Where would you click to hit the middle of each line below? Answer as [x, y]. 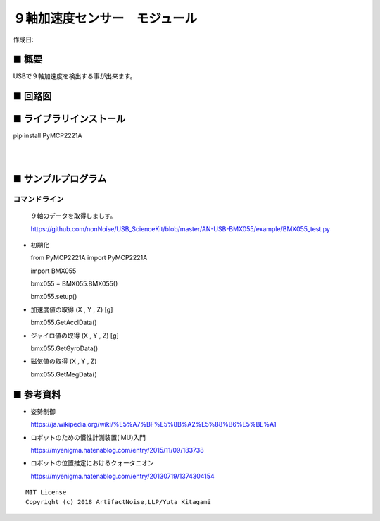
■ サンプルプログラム [60, 179]
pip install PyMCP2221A [47, 136]
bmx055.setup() [54, 297]
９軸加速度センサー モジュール [105, 18]
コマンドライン [38, 199]
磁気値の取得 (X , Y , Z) [64, 361]
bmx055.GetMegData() [64, 374]
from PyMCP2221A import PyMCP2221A [89, 258]
